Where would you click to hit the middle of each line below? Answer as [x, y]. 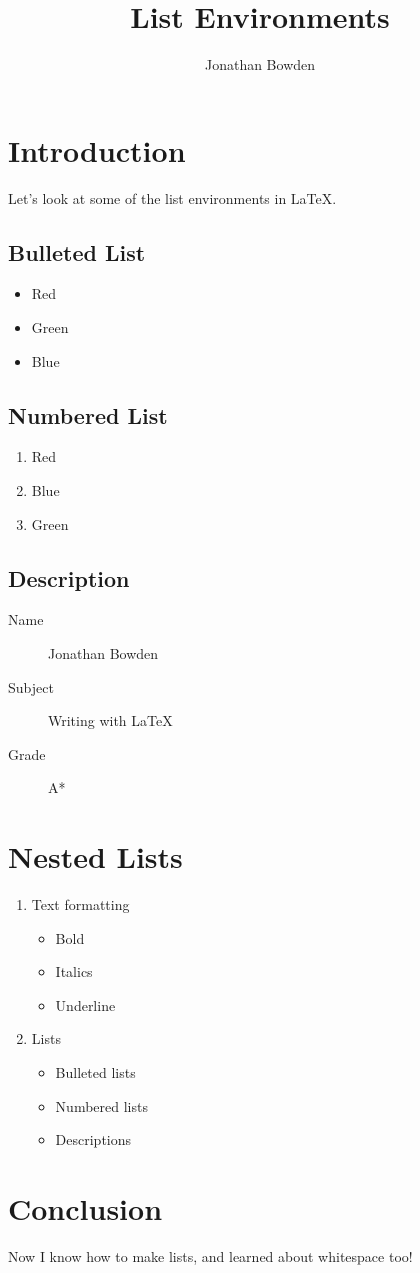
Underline [85, 1004]
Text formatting [80, 904]
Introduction [97, 149]
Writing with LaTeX [110, 720]
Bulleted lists [95, 1072]
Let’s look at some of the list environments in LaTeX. [172, 197]
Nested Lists [95, 856]
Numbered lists [101, 1105]
